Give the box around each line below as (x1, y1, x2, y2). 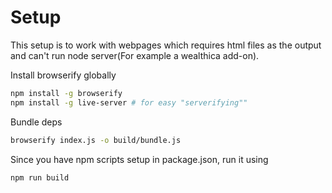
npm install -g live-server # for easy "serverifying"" (10, 97, 248, 108)
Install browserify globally (10, 69, 117, 81)
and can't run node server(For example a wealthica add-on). (10, 49, 260, 61)
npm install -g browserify (10, 88, 123, 98)
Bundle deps (10, 116, 63, 128)
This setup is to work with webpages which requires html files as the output (10, 39, 322, 51)
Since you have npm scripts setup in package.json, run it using (10, 153, 269, 165)
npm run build (10, 172, 70, 183)
